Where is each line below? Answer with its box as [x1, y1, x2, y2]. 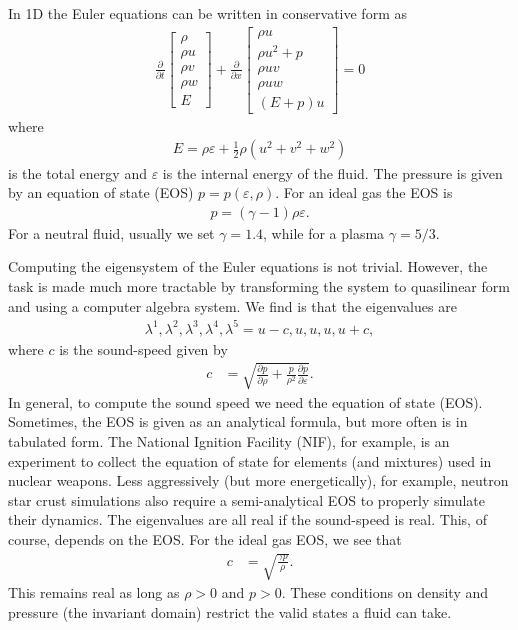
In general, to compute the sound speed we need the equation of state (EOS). [8, 391, 483, 412]
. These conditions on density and [281, 582, 489, 603]
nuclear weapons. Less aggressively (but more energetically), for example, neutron [8, 470, 509, 491]
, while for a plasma [263, 222, 385, 243]
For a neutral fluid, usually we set [8, 222, 215, 243]
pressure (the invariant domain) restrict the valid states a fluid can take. [8, 601, 452, 622]
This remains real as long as [8, 582, 180, 603]
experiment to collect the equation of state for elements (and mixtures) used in [8, 450, 492, 471]
